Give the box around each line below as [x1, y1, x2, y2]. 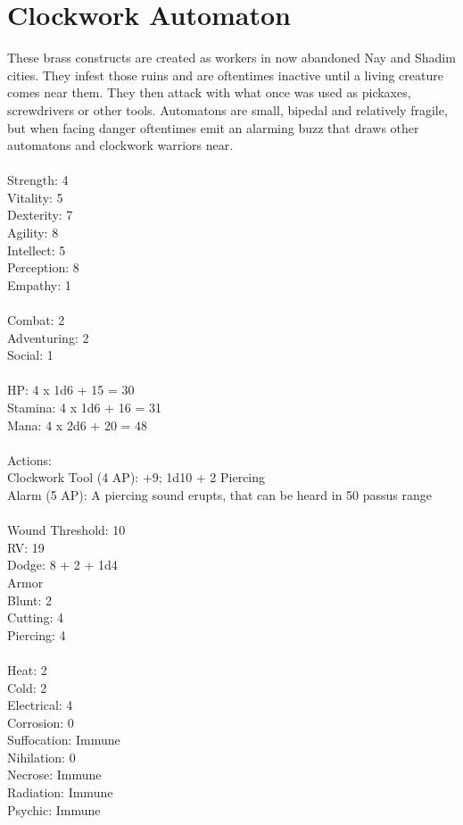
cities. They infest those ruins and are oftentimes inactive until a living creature [7, 65, 443, 84]
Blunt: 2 [7, 590, 52, 609]
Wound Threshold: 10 [7, 521, 126, 539]
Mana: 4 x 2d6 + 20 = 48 [7, 415, 148, 434]
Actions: [7, 450, 52, 469]
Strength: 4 [7, 171, 69, 189]
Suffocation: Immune [7, 730, 120, 749]
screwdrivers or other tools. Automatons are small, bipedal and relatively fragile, [7, 100, 448, 119]
